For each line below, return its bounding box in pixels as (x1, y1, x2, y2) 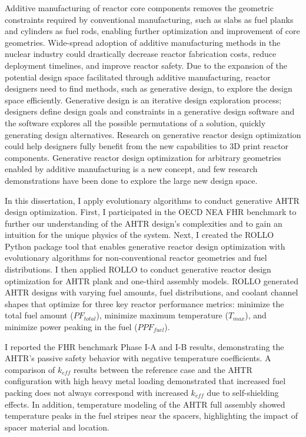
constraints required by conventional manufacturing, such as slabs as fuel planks (5, 13, 294, 25)
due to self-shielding (207, 386, 279, 398)
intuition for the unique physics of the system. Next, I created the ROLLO (5, 228, 274, 241)
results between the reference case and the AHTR (73, 363, 252, 375)
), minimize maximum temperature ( (96, 309, 228, 321)
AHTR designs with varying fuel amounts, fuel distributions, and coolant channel (5, 286, 298, 298)
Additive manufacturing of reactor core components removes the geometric (5, 2, 274, 14)
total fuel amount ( (5, 309, 74, 321)
